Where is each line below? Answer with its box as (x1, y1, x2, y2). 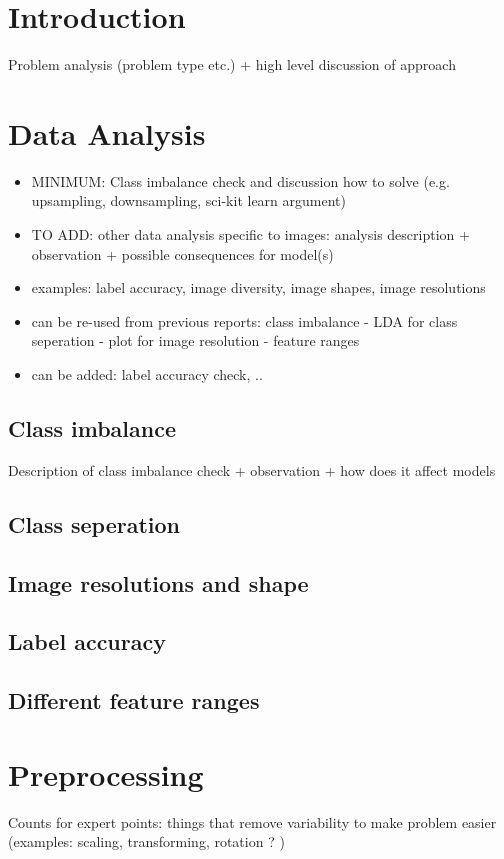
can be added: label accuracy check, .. (31, 364, 263, 384)
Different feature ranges (8, 685, 260, 716)
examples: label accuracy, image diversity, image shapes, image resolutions (31, 277, 486, 298)
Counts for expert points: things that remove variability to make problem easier (8, 811, 497, 832)
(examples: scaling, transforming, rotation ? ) (8, 831, 285, 852)
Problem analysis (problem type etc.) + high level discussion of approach (8, 54, 456, 75)
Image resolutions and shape (8, 567, 309, 598)
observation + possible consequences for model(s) (31, 243, 334, 264)
